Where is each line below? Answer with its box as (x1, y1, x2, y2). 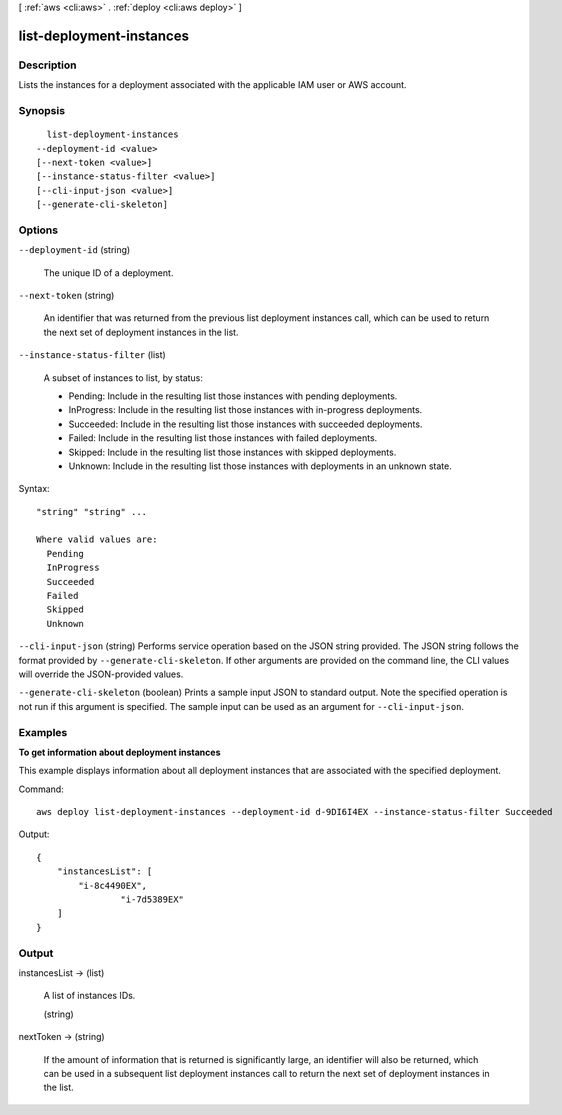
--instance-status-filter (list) (18, 349, 167, 361)
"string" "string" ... (36, 506, 148, 517)
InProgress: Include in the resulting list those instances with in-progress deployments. (68, 404, 423, 416)
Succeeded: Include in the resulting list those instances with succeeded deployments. (68, 418, 423, 430)
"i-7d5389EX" (120, 894, 185, 905)
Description (18, 58, 77, 72)
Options (18, 223, 59, 237)
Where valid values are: (36, 534, 158, 545)
